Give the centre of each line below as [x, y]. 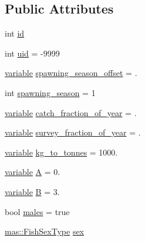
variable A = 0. [33, 172]
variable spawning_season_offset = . [71, 73]
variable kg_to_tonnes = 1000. [61, 152]
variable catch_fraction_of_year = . [71, 112]
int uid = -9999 [32, 53]
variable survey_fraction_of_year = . [73, 132]
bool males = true [37, 211]
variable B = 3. [32, 191]
